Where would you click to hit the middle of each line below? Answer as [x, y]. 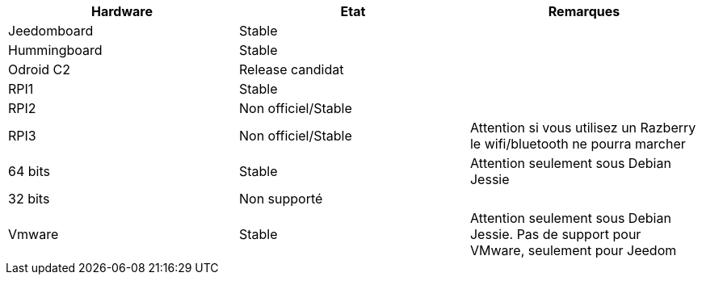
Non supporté [281, 199]
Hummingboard [55, 50]
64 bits [29, 171]
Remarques [584, 11]
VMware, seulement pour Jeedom [573, 250]
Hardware [122, 11]
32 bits [29, 199]
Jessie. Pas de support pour [555, 234]
